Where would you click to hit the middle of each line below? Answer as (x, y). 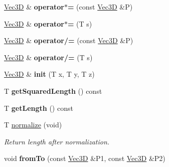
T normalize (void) (33, 125)
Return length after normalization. (57, 141)
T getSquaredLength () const (53, 91)
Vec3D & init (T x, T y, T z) (49, 74)
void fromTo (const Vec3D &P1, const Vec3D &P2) (85, 158)
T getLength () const (39, 108)
